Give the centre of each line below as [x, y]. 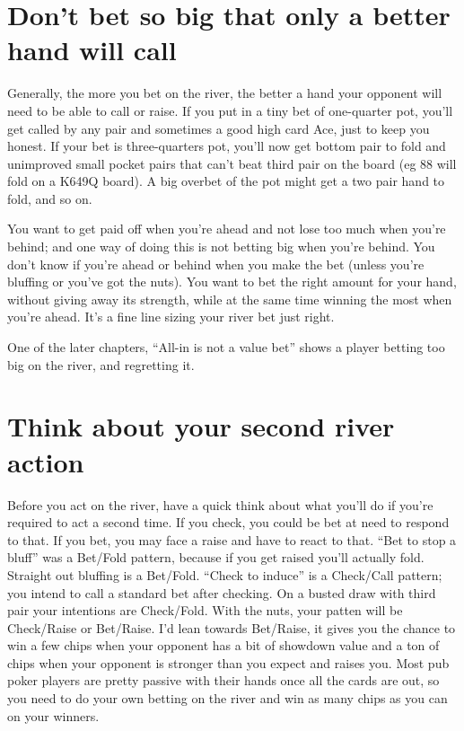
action [46, 461]
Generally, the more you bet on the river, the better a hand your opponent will [225, 93]
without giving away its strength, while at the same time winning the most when [230, 299]
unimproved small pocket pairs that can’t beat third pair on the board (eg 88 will [232, 163]
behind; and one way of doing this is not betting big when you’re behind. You [221, 247]
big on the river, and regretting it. [101, 364]
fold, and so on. [50, 198]
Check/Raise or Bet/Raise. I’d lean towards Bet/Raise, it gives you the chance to [232, 627]
